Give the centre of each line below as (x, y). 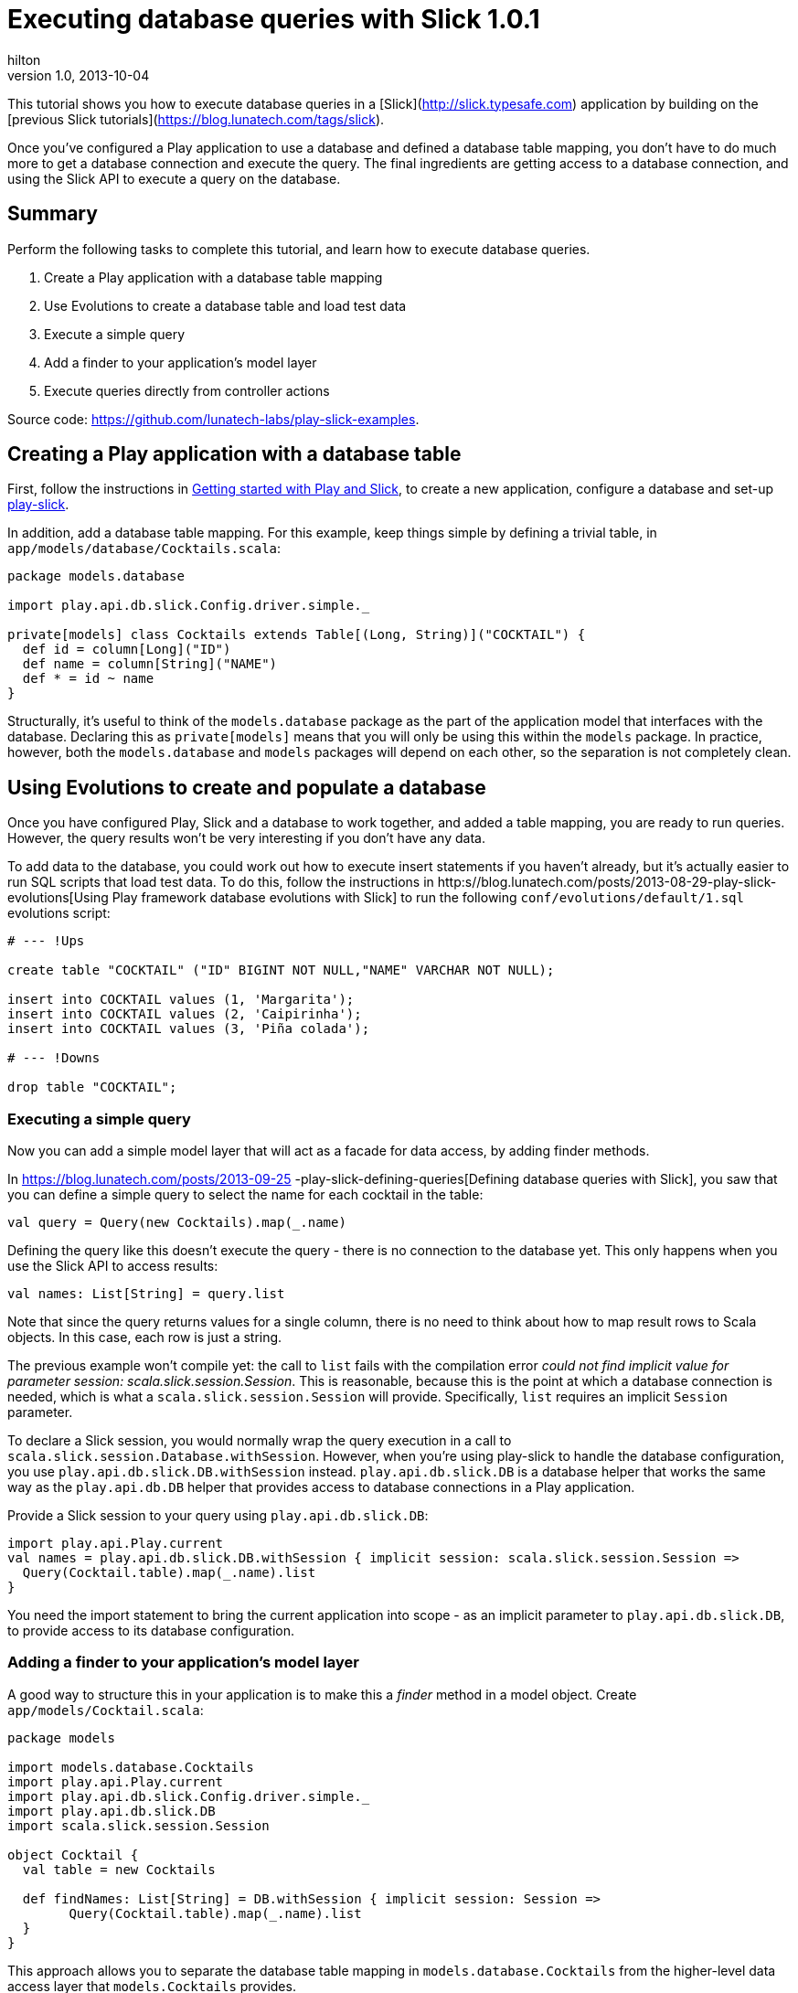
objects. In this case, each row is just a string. (145, 1338)
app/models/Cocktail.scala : (106, 1710)
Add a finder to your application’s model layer (181, 362)
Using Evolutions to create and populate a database (247, 787)
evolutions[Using (58, 898)
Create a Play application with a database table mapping (213, 277)
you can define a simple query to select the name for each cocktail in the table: (245, 1195)
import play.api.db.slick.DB (112, 1811)
